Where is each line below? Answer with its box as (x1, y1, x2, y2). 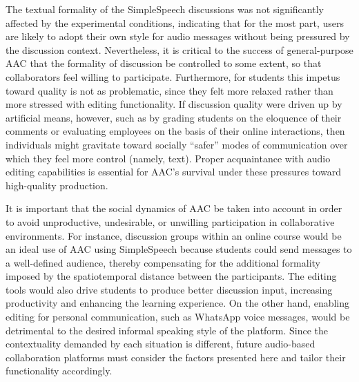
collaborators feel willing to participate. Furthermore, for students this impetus (6, 69, 340, 84)
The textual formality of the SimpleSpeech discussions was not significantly (6, 2, 324, 16)
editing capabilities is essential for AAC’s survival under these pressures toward (6, 164, 341, 179)
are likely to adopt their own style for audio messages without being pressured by (6, 29, 350, 44)
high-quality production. (6, 178, 108, 192)
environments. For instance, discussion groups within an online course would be (6, 228, 342, 242)
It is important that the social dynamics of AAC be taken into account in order (6, 201, 342, 216)
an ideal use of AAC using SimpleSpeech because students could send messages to (6, 242, 352, 256)
